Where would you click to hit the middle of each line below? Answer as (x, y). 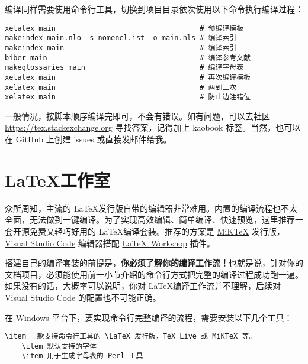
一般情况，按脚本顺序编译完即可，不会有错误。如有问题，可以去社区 (137, 116)
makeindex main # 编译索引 (121, 48)
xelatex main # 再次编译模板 (128, 77)
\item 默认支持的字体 (59, 346)
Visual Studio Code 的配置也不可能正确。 (83, 297)
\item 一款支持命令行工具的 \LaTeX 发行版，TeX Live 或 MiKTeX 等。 (131, 337)
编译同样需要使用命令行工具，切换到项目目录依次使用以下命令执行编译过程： (154, 9)
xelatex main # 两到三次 (121, 87)
